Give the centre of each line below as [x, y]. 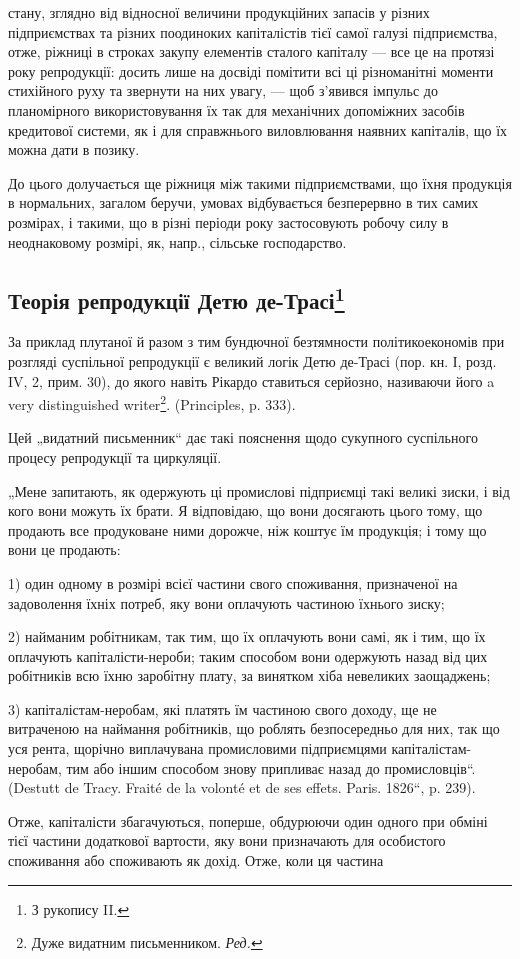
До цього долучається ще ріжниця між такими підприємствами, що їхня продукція [260, 182]
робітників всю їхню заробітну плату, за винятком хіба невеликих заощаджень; [249, 675]
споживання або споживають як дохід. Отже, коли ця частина [196, 860]
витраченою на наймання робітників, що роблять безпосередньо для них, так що [254, 728]
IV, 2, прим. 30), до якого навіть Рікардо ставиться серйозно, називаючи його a [251, 380]
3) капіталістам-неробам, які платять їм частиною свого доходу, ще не [222, 708]
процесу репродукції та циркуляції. [115, 456]
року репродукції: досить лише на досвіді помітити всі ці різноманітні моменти [251, 70]
